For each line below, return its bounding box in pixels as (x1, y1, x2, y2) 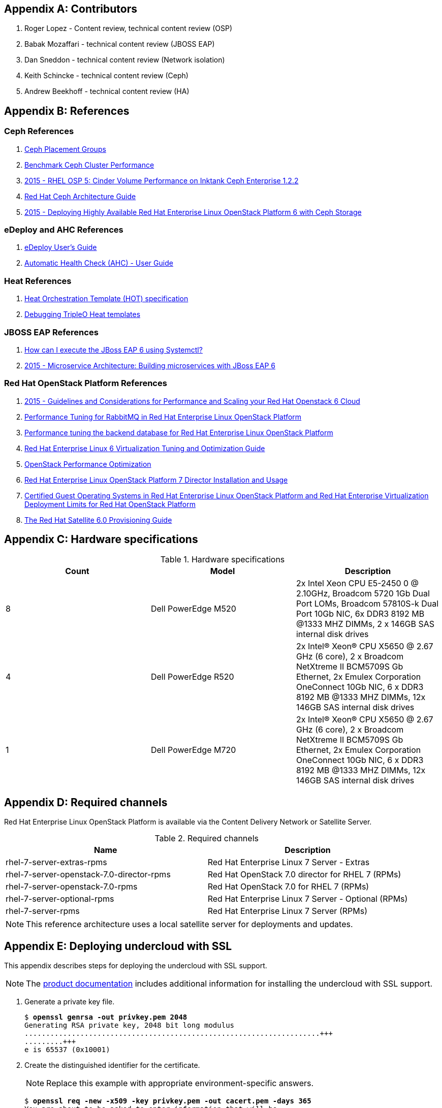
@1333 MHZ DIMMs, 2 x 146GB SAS (296, 619, 435, 629)
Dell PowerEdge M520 (150, 604, 236, 614)
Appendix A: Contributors (4, 3, 137, 15)
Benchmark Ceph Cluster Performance (24, 160, 154, 169)
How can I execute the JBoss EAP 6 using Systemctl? (24, 345, 203, 354)
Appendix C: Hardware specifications (4, 533, 198, 546)
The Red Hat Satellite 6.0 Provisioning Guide (24, 515, 172, 524)
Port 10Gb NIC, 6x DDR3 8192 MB (296, 609, 425, 619)
